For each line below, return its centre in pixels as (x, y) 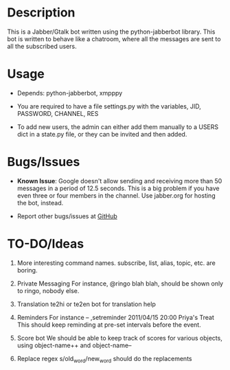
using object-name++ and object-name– (74, 345)
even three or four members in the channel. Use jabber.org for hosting (116, 195)
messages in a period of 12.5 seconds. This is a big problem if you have (118, 188)
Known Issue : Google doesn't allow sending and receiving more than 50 (119, 181)
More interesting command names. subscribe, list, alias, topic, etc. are (116, 263)
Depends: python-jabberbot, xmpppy (70, 93)
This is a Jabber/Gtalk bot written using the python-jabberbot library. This (111, 32)
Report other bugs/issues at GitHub (67, 216)
